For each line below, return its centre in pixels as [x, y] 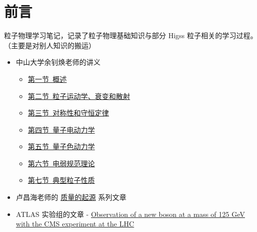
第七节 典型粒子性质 [61, 180]
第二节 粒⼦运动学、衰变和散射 [79, 96]
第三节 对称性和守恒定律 [68, 113]
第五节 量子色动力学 [61, 146]
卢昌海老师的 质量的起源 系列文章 [71, 197]
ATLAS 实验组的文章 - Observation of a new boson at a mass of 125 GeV [131, 214]
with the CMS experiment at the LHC [75, 224]
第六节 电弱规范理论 [61, 163]
